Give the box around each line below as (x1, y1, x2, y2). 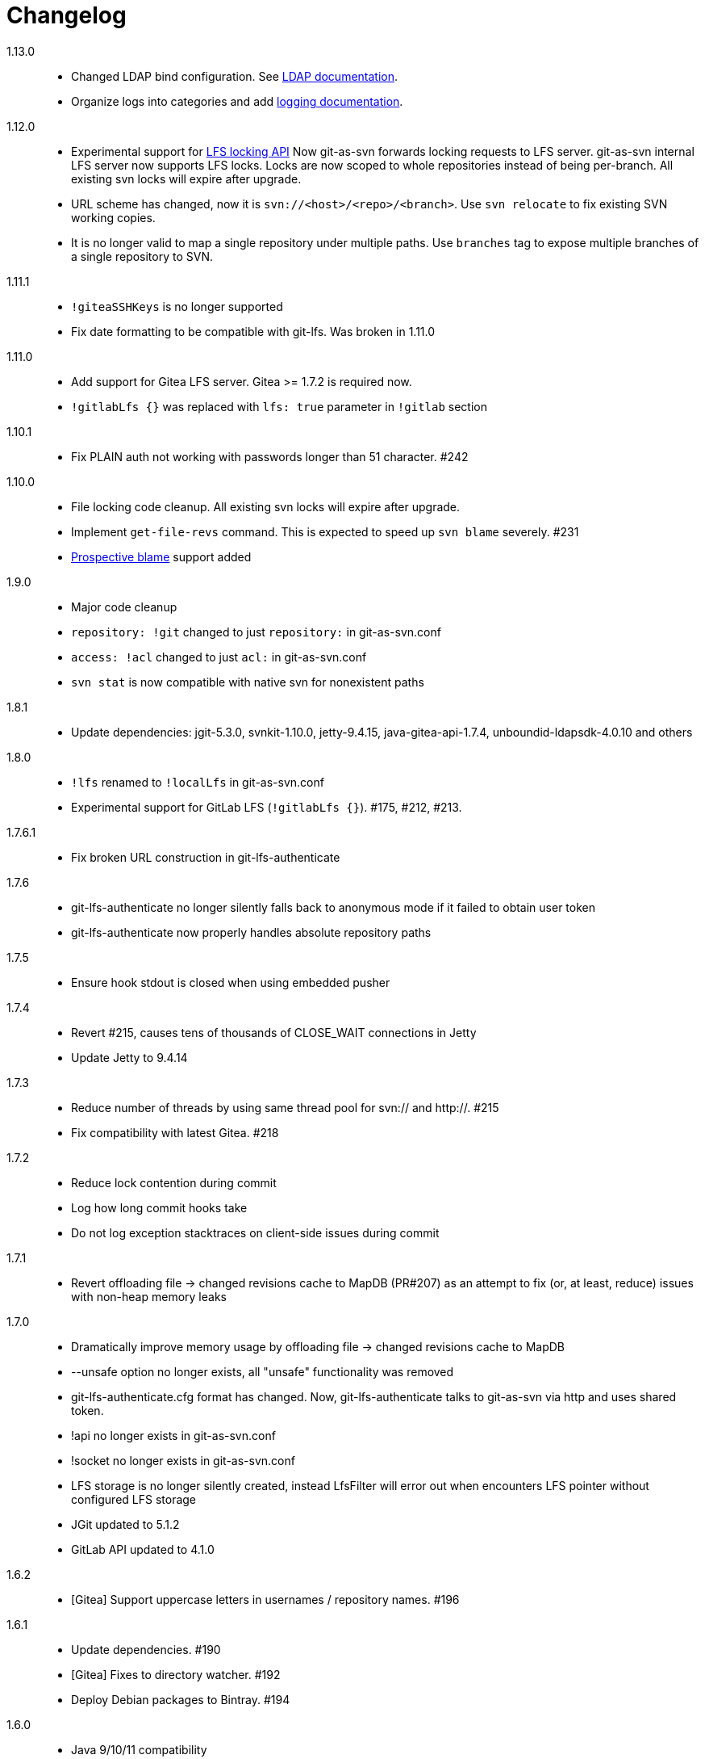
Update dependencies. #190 (71, 1642, 221, 1656)
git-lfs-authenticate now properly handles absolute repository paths (71, 925, 432, 939)
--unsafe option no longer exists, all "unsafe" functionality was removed (71, 1364, 454, 1379)
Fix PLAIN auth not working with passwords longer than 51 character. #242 (71, 449, 469, 464)
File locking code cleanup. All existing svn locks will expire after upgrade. (71, 499, 461, 514)
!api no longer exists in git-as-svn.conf (71, 1428, 276, 1442)
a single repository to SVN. (71, 249, 214, 263)
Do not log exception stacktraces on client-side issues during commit (71, 1225, 440, 1240)
